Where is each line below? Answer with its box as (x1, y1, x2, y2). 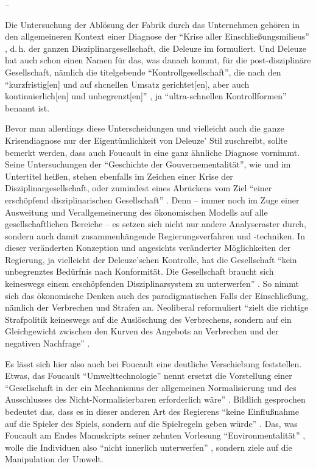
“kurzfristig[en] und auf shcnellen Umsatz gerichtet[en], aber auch (5, 77, 250, 90)
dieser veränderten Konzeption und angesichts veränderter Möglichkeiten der (5, 241, 291, 254)
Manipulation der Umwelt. (5, 453, 104, 465)
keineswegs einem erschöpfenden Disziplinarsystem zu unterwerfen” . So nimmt (5, 277, 299, 290)
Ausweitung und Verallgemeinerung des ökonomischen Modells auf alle (5, 205, 268, 218)
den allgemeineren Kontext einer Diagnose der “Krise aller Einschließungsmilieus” (5, 30, 309, 43)
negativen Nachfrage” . (5, 337, 90, 350)
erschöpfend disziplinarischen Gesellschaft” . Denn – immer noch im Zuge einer (5, 193, 300, 206)
